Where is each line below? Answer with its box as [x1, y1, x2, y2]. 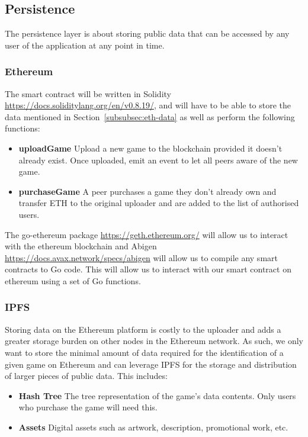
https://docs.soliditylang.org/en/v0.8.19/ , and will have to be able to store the [5, 99, 291, 111]
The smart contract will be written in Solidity [5, 87, 171, 99]
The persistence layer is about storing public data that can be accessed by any [5, 27, 290, 40]
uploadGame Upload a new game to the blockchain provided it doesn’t [18, 142, 283, 154]
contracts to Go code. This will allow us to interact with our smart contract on [5, 263, 291, 275]
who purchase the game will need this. [18, 401, 158, 413]
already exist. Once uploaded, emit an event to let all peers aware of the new [18, 153, 298, 166]
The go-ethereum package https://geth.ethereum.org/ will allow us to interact [5, 228, 288, 240]
